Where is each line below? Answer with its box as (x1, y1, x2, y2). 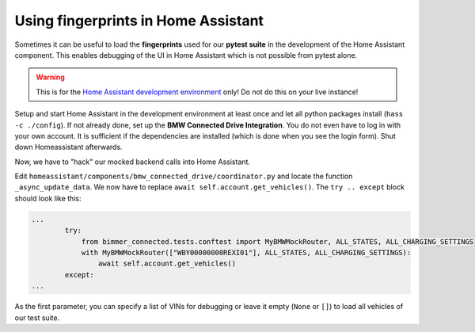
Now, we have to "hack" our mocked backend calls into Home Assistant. (14, 157, 251, 166)
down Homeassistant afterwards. (14, 143, 123, 152)
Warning (36, 72, 65, 82)
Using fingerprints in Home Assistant (14, 12, 264, 29)
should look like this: (14, 193, 82, 203)
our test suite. (14, 313, 60, 322)
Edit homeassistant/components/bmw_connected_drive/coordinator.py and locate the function (14, 171, 353, 181)
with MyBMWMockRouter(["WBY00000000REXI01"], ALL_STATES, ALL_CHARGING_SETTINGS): (81, 248, 412, 257)
